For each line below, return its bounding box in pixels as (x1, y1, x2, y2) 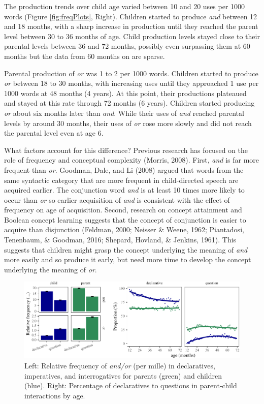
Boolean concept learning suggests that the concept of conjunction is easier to (4, 214, 246, 225)
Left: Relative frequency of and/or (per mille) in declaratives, (24, 360, 215, 370)
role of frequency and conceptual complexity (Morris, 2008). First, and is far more (4, 154, 259, 165)
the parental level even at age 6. (4, 128, 104, 138)
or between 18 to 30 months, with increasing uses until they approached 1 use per (4, 78, 259, 88)
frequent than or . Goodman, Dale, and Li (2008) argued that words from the (4, 164, 244, 175)
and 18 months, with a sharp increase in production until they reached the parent (4, 21, 258, 32)
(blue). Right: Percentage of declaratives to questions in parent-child (24, 380, 237, 391)
